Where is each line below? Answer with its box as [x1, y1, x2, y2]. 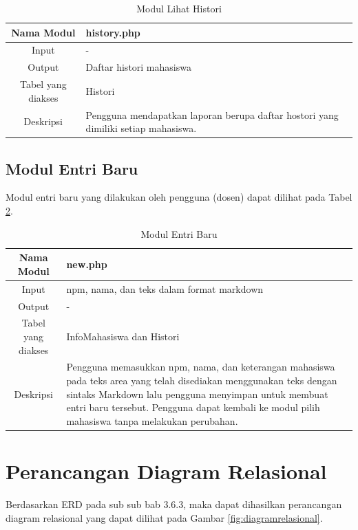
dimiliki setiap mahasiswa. [85, 121, 197, 135]
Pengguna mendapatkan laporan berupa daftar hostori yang [85, 107, 339, 122]
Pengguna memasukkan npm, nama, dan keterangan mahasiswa [66, 360, 335, 374]
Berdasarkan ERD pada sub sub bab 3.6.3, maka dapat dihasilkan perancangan [6, 496, 342, 511]
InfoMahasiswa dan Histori [66, 329, 180, 343]
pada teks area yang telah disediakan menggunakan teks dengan [66, 373, 337, 387]
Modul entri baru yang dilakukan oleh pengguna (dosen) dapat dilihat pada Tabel [6, 190, 352, 204]
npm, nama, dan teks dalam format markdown [66, 281, 264, 296]
